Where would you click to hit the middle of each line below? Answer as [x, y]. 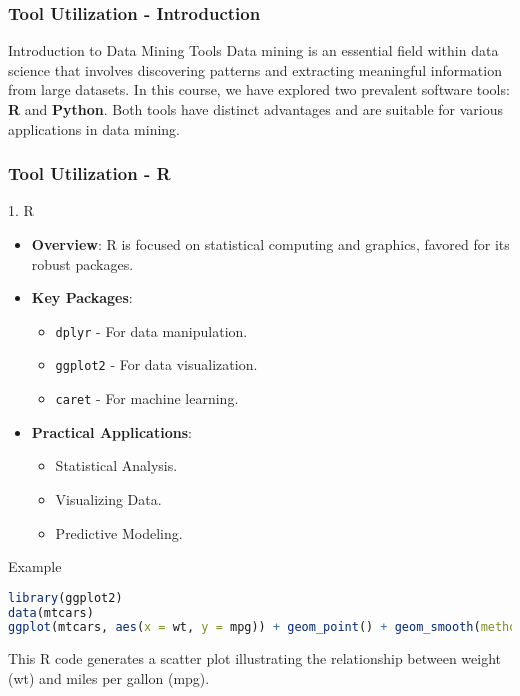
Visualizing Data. [108, 498]
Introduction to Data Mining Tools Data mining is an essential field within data [253, 50]
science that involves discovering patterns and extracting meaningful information [255, 69]
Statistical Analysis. [116, 465]
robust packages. [82, 263]
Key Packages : [82, 297]
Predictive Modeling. [119, 532]
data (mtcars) [51, 612]
